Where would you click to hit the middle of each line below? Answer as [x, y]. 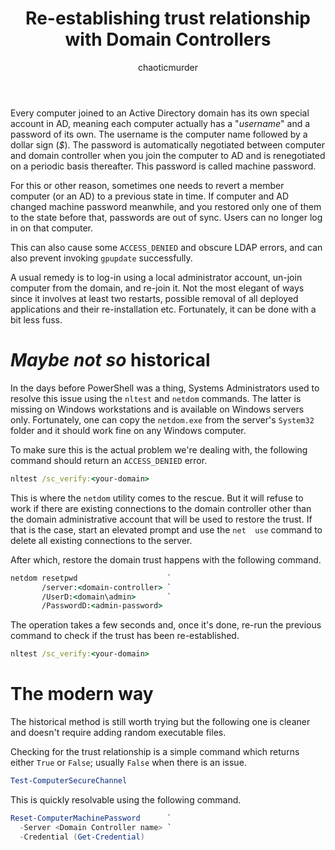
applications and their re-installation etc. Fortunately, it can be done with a [163, 309]
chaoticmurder [168, 67]
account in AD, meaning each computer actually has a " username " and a [160, 123]
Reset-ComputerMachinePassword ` [91, 818]
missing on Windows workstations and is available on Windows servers [157, 409]
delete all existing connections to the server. [101, 540]
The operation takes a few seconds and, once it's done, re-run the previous [166, 625]
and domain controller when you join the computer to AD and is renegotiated [168, 155]
